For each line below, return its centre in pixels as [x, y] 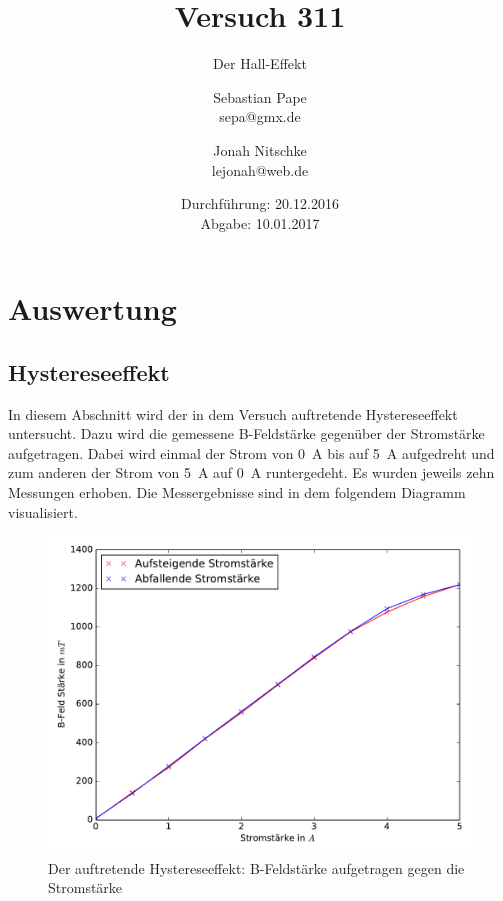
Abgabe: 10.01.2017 [260, 222]
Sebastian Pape [260, 96]
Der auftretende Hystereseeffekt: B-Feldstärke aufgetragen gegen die [256, 867]
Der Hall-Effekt [260, 63]
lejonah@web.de [260, 169]
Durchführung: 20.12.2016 [260, 203]
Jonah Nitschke [260, 149]
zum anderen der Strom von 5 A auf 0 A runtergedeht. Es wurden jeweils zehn [251, 472]
